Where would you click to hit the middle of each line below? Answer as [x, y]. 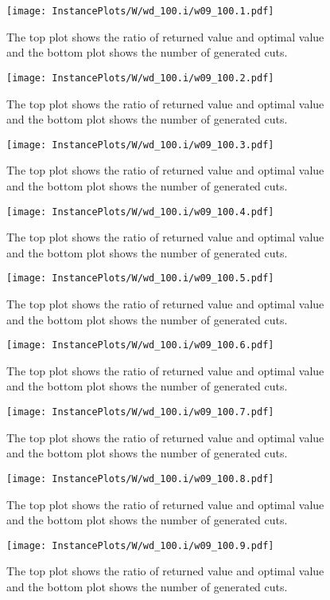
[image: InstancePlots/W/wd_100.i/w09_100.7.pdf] [140, 412]
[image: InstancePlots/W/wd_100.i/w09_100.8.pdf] [140, 478]
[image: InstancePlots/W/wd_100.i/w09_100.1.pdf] [140, 11]
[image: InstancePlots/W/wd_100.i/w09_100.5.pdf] [140, 278]
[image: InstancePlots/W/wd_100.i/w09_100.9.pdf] [140, 545]
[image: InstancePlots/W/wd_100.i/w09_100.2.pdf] [140, 78]
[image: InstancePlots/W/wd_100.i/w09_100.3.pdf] [140, 145]
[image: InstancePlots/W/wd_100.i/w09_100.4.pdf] [140, 212]
